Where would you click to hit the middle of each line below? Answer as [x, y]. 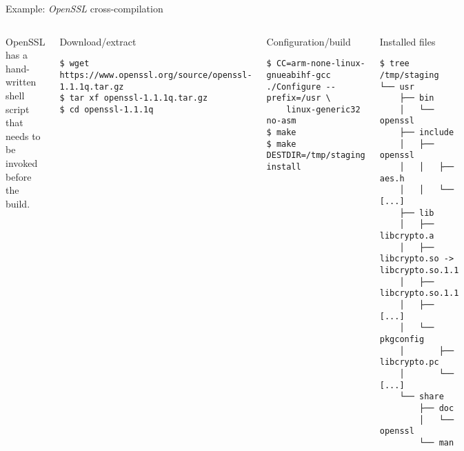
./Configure [294, 87]
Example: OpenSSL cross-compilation [84, 8]
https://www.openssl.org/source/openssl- [156, 75]
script [18, 109]
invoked [22, 162]
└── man [437, 442]
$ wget [74, 64]
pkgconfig [402, 339]
